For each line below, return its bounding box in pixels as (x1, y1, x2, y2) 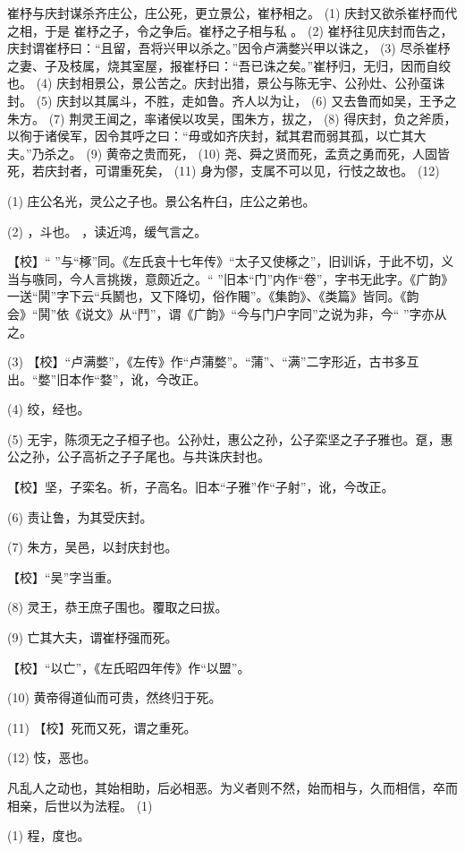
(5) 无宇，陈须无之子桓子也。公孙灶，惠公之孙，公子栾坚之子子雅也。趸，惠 (7, 429, 453, 448)
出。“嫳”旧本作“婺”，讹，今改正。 (7, 369, 207, 388)
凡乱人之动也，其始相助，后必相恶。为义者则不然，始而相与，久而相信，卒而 (7, 778, 458, 796)
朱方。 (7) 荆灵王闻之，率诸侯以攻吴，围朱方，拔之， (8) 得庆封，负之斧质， (7, 108, 457, 127)
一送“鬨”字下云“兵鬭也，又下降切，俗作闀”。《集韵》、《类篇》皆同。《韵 (7, 287, 419, 305)
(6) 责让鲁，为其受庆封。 (7, 507, 153, 526)
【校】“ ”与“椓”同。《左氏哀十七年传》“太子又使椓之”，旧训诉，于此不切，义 (7, 252, 454, 271)
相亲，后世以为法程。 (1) (7, 795, 153, 814)
